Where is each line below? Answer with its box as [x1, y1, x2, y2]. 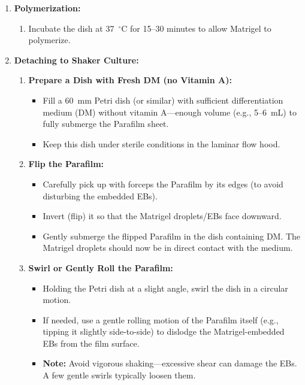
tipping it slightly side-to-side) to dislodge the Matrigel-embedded [43, 325, 285, 338]
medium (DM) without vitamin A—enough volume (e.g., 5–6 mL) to [43, 105, 297, 118]
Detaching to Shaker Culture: [14, 53, 139, 66]
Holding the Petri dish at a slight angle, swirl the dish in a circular [43, 281, 288, 294]
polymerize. [28, 34, 71, 46]
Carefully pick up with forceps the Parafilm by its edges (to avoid [43, 177, 283, 190]
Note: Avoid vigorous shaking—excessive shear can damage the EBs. [43, 357, 297, 369]
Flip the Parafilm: [28, 157, 104, 170]
